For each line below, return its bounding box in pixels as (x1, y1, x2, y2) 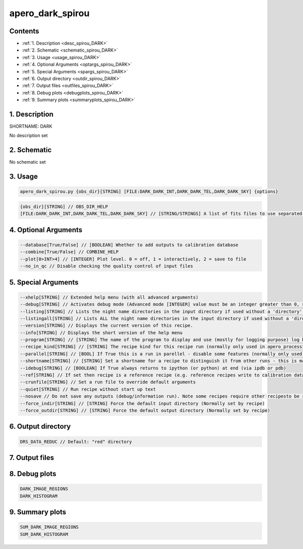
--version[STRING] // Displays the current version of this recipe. (20, 323, 193, 329)
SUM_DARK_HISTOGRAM (20, 531, 68, 537)
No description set (9, 132, 48, 139)
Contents (9, 27, 39, 35)
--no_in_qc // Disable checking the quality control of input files (20, 263, 193, 269)
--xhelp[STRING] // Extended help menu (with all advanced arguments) (20, 294, 199, 300)
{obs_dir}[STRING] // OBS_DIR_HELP (20, 204, 108, 209)
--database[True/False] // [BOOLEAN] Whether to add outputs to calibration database (20, 242, 238, 248)
